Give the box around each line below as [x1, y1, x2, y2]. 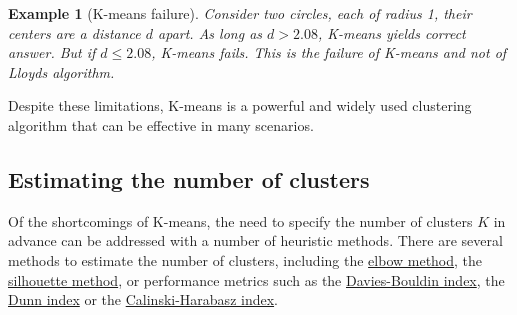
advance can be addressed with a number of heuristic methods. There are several [8, 230, 503, 251]
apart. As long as [158, 22, 263, 43]
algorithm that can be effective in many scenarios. [8, 114, 314, 135]
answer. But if [8, 42, 96, 63]
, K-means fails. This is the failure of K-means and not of [151, 42, 507, 63]
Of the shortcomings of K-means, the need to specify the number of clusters [8, 210, 473, 231]
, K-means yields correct [317, 22, 466, 43]
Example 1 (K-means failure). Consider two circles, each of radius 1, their [8, 3, 472, 23]
